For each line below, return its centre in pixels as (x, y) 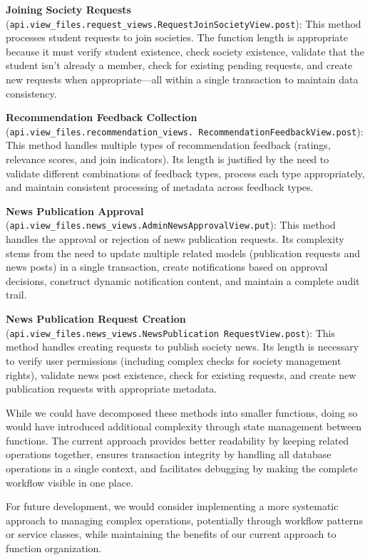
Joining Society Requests (68, 9)
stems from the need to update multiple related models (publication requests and (183, 253)
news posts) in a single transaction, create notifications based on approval (167, 267)
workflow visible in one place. (70, 482)
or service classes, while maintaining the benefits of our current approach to (171, 534)
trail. (16, 295)
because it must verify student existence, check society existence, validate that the (185, 51)
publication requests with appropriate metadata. (112, 389)
